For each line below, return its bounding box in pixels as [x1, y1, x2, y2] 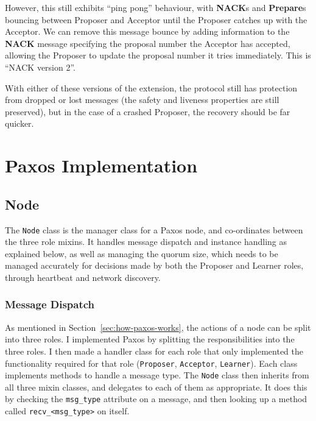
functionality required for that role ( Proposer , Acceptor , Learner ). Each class [5, 356, 298, 369]
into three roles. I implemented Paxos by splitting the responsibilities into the [5, 333, 295, 345]
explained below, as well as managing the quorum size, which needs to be [5, 247, 278, 260]
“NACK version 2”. [5, 60, 75, 73]
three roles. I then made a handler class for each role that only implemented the [5, 344, 303, 357]
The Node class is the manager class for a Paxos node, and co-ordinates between [5, 223, 303, 236]
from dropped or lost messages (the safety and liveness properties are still [5, 93, 279, 106]
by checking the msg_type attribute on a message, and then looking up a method [5, 392, 307, 405]
